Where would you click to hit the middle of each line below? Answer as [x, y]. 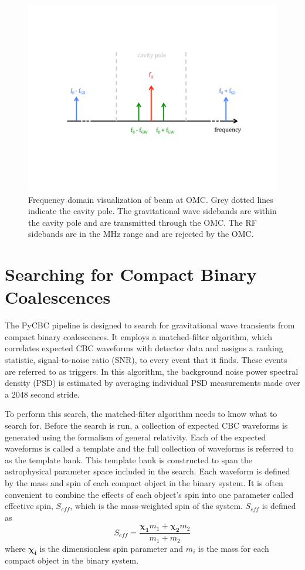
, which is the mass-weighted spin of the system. [156, 506]
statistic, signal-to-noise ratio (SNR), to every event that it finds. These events [146, 360]
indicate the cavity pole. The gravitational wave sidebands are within [152, 211]
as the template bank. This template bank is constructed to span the [128, 459]
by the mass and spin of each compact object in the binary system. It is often [144, 483]
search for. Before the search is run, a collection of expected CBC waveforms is [146, 425]
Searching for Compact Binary [131, 274]
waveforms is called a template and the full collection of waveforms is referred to [149, 448]
